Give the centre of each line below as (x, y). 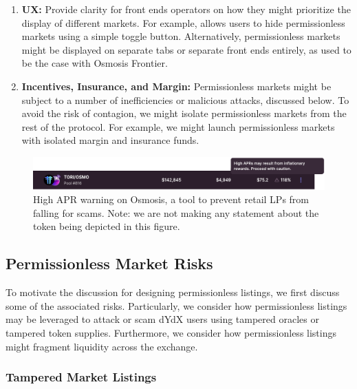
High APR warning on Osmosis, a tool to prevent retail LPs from (171, 199)
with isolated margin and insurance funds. (110, 140)
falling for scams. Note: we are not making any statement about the (176, 212)
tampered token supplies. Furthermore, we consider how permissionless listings (171, 332)
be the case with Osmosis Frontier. (95, 63)
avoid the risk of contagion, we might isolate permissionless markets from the (184, 113)
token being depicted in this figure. (107, 226)
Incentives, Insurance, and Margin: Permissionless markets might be (176, 86)
